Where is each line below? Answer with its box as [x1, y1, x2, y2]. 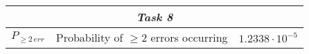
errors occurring [150, 29, 228, 45]
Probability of [55, 29, 123, 45]
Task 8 [136, 9, 173, 25]
